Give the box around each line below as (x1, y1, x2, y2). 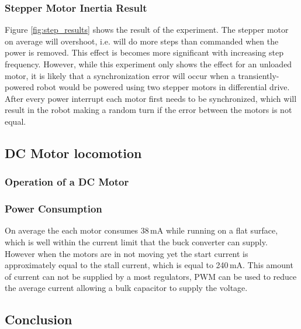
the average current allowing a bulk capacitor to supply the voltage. (5, 282, 248, 294)
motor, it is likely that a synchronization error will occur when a (5, 69, 236, 81)
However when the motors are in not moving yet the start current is (5, 247, 248, 259)
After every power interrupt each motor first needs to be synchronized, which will (5, 92, 297, 104)
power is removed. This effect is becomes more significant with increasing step (5, 46, 283, 59)
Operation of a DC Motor (5, 174, 129, 189)
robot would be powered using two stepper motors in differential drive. (36, 81, 290, 93)
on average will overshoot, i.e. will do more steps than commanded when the (5, 35, 279, 47)
